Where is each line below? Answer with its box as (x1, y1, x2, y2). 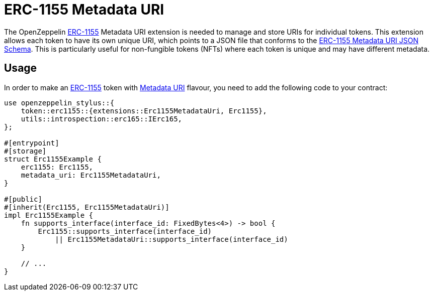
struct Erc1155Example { (4, 155, 102, 163)
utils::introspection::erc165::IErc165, (21, 114, 183, 123)
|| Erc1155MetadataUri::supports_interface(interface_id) (55, 235, 288, 243)
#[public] (4, 195, 42, 203)
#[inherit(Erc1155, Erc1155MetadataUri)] (4, 203, 169, 211)
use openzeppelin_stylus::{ (4, 98, 115, 107)
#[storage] (4, 146, 47, 155)
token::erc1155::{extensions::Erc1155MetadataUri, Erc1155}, (21, 106, 267, 115)
